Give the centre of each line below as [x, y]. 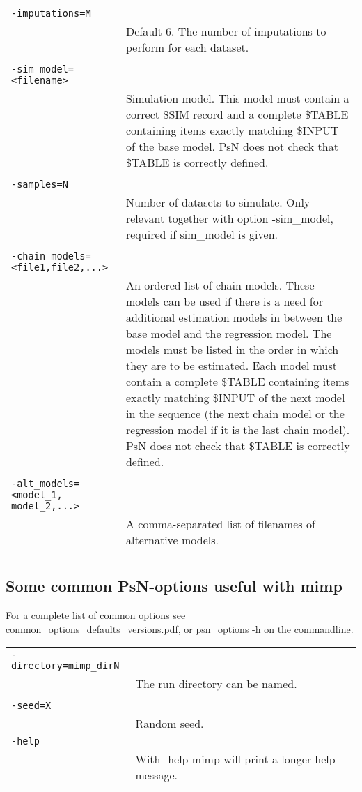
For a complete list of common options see [96, 615]
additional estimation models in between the [234, 317]
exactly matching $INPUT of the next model [235, 397]
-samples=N [40, 184]
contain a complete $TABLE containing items [237, 381]
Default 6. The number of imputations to [226, 31]
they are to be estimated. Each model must [231, 365]
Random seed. [170, 724]
